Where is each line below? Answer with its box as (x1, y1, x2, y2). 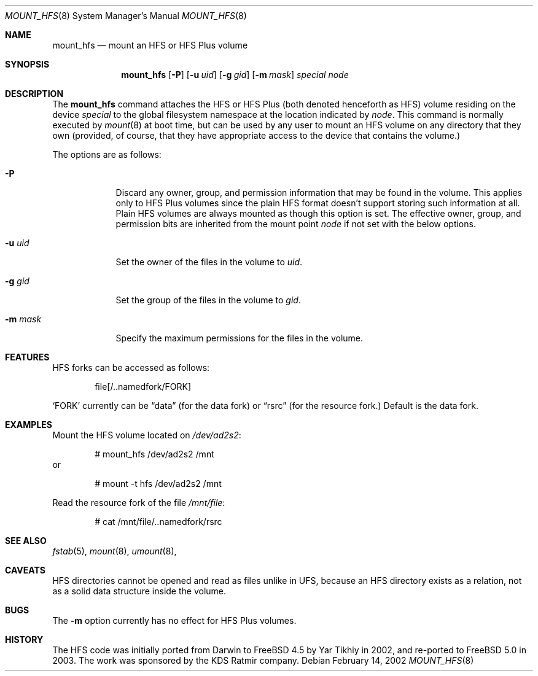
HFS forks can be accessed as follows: (52, 362, 210, 373)
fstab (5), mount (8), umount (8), (52, 546, 177, 556)
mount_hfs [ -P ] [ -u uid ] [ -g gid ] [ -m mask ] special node (121, 69, 349, 80)
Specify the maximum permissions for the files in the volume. (115, 333, 364, 343)
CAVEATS (5, 565, 45, 575)
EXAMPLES (5, 419, 52, 430)
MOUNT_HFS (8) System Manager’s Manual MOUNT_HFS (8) (5, 10, 247, 21)
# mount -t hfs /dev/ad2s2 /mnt (95, 478, 222, 489)
